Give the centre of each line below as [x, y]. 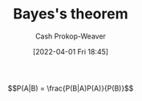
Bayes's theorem [71, 14]
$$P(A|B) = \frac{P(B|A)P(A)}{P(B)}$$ [71, 88]
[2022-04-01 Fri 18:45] [71, 51]
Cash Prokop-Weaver [71, 36]
